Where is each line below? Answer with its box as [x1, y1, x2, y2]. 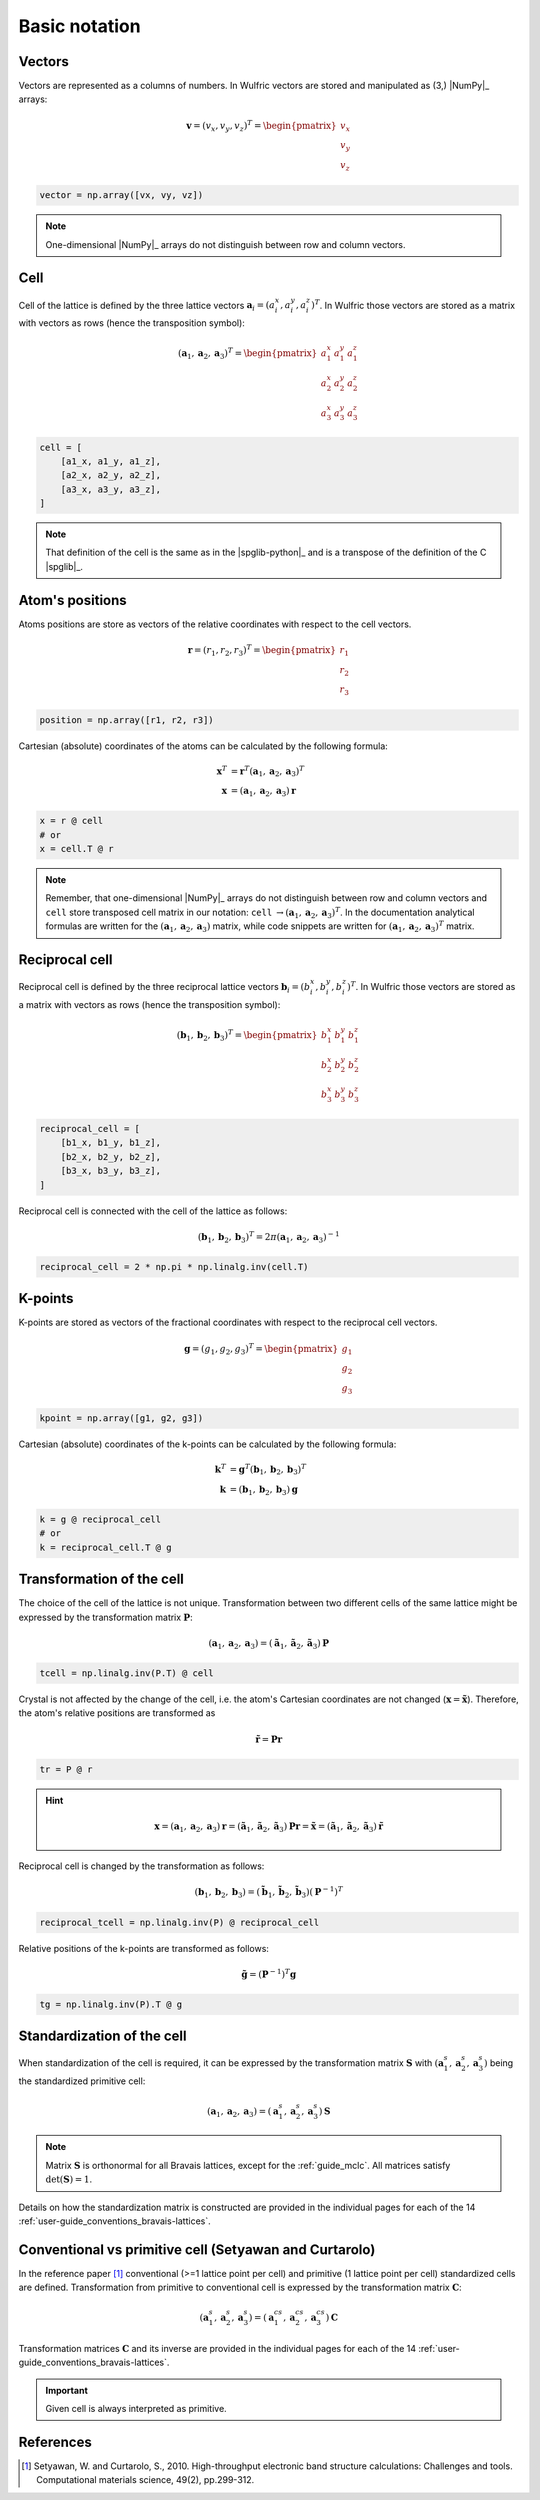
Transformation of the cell [18, 1571, 185, 1588]
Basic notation [18, 15, 141, 37]
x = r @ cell [39, 815, 104, 827]
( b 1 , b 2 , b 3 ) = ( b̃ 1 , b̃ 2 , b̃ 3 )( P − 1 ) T [194, 1885, 344, 1900]
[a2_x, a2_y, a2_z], [60, 470, 162, 481]
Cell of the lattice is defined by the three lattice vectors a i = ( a [18, 299, 275, 314]
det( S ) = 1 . [45, 2173, 93, 2185]
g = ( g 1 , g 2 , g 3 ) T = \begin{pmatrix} [183, 1341, 339, 1357]
